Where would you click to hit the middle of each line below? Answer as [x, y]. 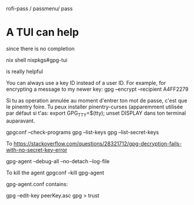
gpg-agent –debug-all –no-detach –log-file [58, 161]
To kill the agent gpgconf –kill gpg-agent [55, 173]
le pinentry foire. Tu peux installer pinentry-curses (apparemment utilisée [95, 107]
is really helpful [24, 71]
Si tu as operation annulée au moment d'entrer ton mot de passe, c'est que [97, 100]
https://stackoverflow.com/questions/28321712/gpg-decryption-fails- [98, 143]
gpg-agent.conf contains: [37, 184]
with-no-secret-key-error [37, 150]
